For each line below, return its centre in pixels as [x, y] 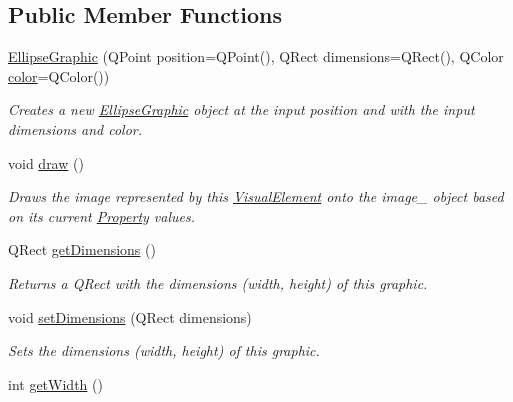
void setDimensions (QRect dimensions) [130, 316]
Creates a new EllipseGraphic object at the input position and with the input [241, 109]
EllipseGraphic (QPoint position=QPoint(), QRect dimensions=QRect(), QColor [256, 56]
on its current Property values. [102, 215]
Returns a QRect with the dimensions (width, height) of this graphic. [218, 282]
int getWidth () [55, 383]
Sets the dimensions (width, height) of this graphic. [164, 350]
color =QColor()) [59, 75]
